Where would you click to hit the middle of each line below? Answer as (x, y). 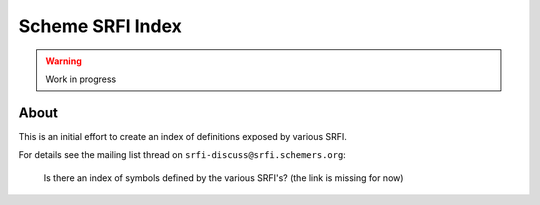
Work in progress (81, 79)
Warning (63, 61)
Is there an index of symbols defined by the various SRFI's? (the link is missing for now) (223, 177)
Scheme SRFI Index (100, 26)
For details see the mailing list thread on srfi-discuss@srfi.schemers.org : (182, 155)
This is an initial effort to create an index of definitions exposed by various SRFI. (182, 136)
